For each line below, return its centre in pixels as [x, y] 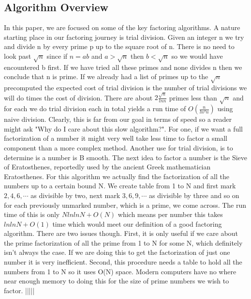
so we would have [197, 56]
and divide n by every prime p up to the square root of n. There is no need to [119, 46]
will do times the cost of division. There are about [78, 97]
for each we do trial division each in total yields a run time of [95, 108]
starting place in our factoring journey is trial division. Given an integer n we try [124, 37]
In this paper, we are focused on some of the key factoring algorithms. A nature [122, 27]
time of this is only [32, 214]
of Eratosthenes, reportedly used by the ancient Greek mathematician [107, 167]
